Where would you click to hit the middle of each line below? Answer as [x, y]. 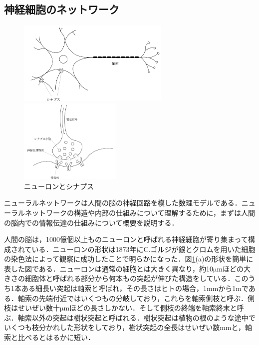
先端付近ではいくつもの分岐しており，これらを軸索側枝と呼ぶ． [143, 298]
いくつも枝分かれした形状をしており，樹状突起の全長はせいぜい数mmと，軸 [128, 327]
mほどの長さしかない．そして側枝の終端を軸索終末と [150, 308]
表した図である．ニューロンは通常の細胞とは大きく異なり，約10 [109, 268]
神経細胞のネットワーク [62, 9]
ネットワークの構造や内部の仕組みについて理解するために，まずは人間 [140, 212]
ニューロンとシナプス [59, 186]
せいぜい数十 [39, 308]
